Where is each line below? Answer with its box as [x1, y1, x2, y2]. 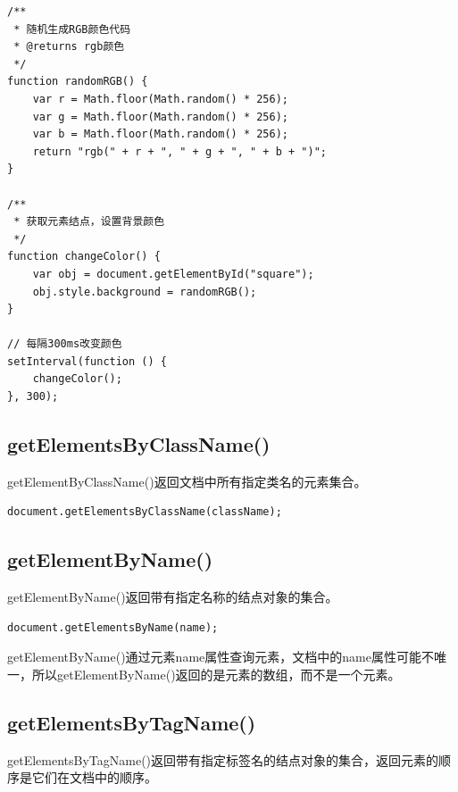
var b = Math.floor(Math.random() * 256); [32, 128, 288, 141]
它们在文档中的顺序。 [31, 768, 157, 787]
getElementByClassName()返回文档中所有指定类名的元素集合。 [7, 471, 367, 490]
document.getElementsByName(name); [7, 621, 219, 634]
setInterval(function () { [7, 354, 167, 368]
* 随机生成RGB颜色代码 [13, 22, 131, 36]
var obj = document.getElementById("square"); [32, 267, 314, 280]
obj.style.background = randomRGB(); [32, 285, 257, 298]
